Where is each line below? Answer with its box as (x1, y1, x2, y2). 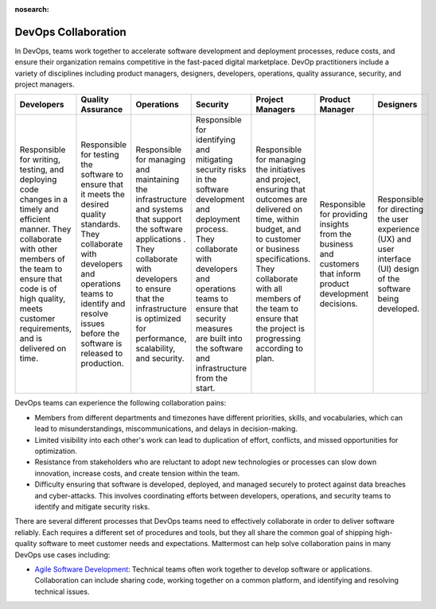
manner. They (19, 223, 72, 235)
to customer (255, 234, 302, 245)
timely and (19, 204, 59, 215)
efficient (19, 214, 51, 225)
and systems (135, 204, 184, 215)
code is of (19, 283, 57, 294)
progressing (255, 333, 302, 344)
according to (255, 343, 304, 354)
